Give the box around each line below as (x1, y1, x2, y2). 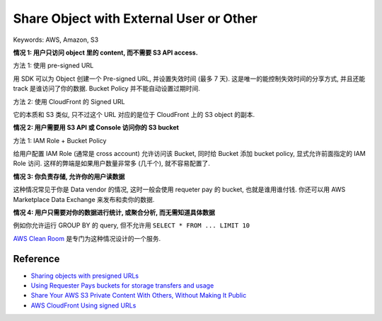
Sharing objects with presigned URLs (30, 271, 139, 280)
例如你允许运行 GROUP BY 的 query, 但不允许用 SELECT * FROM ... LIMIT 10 (13, 221, 250, 230)
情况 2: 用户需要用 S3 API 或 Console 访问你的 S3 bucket (13, 123, 180, 132)
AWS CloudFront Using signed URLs (30, 301, 137, 310)
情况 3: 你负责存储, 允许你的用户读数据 (13, 172, 125, 181)
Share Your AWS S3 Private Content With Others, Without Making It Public (30, 291, 247, 300)
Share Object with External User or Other (13, 11, 258, 26)
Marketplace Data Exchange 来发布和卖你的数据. (13, 195, 155, 203)
